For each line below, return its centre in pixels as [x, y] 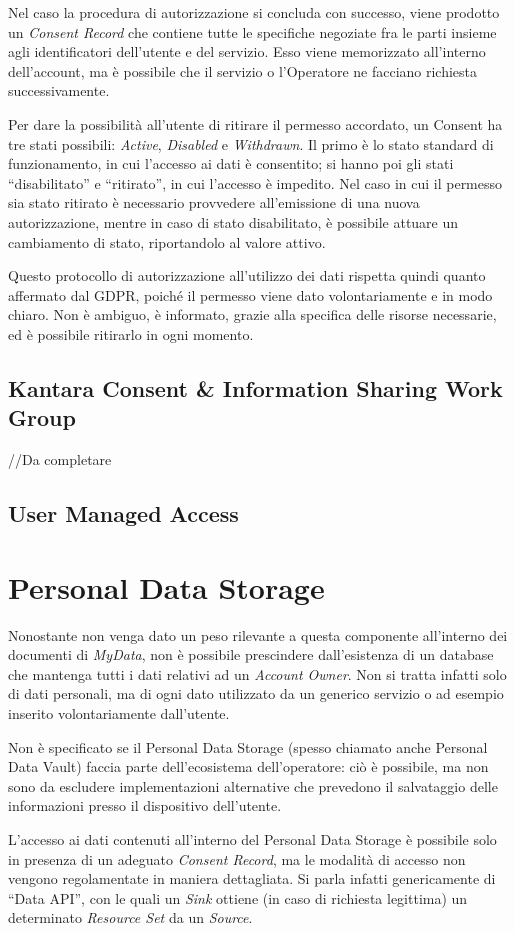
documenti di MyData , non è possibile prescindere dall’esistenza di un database [251, 654]
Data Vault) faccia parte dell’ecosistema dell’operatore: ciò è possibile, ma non [248, 766]
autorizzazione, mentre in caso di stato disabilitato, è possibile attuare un [233, 221]
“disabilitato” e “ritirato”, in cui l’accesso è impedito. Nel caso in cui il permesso [255, 182]
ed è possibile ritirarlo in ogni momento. [131, 333]
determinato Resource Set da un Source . [130, 917]
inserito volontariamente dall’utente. [119, 712]
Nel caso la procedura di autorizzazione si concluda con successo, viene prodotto [254, 12]
